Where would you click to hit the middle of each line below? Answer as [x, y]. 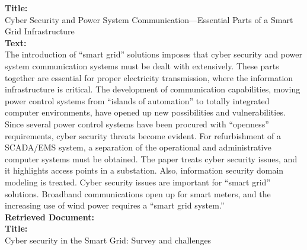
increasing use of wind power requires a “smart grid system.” [115, 205]
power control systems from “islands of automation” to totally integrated [137, 100]
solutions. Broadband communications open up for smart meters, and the [138, 193]
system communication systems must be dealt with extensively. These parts [142, 65]
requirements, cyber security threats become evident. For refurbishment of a [143, 135]
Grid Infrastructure [40, 31]
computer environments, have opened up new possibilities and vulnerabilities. [145, 112]
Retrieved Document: [49, 217]
